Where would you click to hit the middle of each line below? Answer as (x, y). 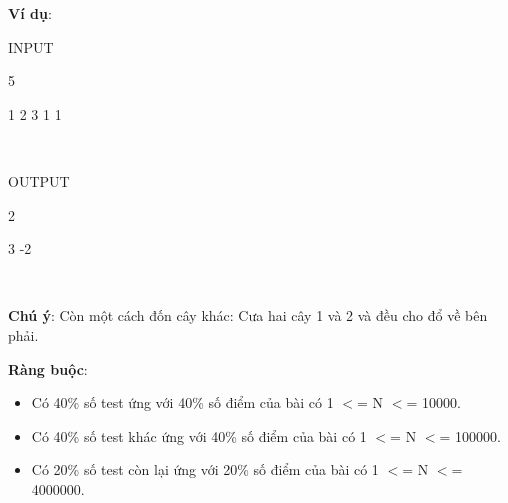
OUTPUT (39, 180)
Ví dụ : (30, 13)
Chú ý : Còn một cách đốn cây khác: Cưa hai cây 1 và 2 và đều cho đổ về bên (248, 315)
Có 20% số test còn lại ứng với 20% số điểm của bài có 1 (205, 469)
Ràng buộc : (48, 368)
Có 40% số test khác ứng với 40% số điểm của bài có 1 (199, 435)
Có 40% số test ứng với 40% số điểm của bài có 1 (182, 402)
